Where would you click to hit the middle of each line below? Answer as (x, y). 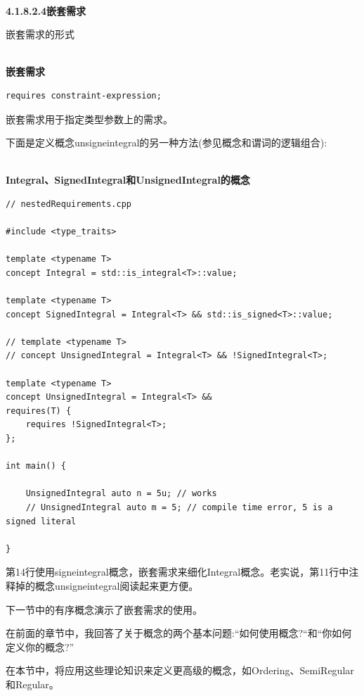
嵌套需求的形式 (40, 34)
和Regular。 (32, 684)
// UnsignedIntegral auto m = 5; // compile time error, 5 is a (179, 507)
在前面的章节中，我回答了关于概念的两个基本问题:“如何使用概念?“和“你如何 (179, 633)
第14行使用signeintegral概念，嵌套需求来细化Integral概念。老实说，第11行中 (177, 572)
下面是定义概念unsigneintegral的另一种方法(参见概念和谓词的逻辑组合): (167, 143)
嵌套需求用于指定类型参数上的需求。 (89, 119)
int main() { (36, 466)
